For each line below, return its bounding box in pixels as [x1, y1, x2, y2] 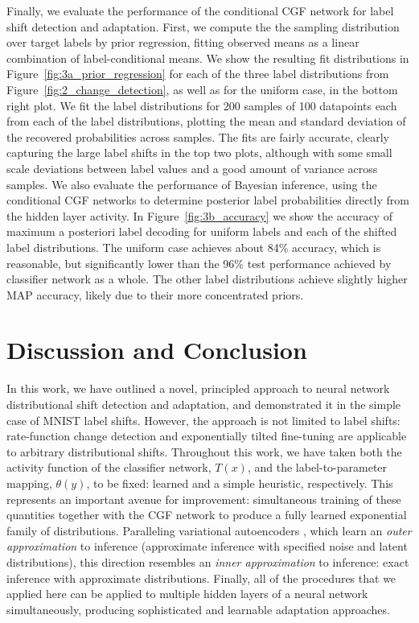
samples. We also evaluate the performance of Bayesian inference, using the [6, 175, 377, 192]
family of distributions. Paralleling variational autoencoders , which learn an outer [6, 522, 412, 538]
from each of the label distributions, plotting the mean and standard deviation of [6, 113, 406, 130]
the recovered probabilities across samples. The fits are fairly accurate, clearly [6, 128, 389, 145]
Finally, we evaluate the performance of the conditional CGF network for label [6, 2, 394, 19]
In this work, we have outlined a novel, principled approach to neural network [6, 380, 390, 397]
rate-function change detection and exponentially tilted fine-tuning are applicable [6, 427, 407, 444]
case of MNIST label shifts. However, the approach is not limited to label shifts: [6, 411, 401, 428]
